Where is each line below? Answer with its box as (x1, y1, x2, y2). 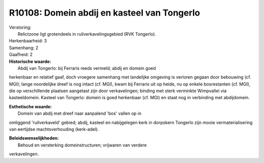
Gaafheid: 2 (9, 52, 33, 58)
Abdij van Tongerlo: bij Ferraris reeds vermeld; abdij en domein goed (18, 65, 156, 71)
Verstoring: (9, 24, 32, 30)
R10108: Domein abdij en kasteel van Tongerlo (9, 7, 200, 18)
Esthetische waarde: (9, 103, 52, 109)
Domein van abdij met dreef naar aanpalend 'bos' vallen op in (18, 110, 142, 117)
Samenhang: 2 (9, 44, 39, 51)
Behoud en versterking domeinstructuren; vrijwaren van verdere (18, 142, 147, 148)
